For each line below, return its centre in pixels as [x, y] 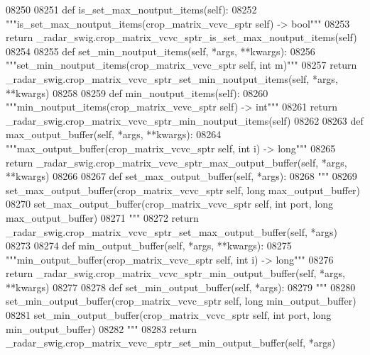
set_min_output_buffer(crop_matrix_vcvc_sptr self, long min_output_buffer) [181, 301]
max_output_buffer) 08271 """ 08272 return [102, 217]
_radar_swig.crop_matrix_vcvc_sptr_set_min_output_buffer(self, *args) [171, 343]
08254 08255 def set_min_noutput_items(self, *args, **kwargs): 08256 [160, 51]
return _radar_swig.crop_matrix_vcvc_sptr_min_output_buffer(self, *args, [175, 273]
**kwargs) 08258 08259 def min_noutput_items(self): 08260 [137, 92]
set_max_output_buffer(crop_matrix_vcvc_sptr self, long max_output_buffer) [183, 190]
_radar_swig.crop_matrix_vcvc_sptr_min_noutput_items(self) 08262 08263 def [185, 120]
